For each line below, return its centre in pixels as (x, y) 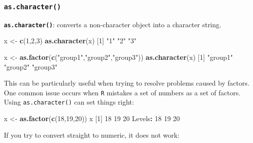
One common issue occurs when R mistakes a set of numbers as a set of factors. (122, 92)
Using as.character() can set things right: (69, 102)
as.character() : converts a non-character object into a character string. (113, 24)
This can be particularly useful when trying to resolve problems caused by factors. (127, 83)
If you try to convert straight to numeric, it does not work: (92, 134)
